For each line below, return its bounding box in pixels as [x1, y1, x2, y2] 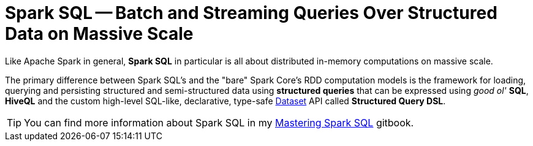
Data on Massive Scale [5, 23, 194, 44]
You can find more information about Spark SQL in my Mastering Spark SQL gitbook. [24, 116, 414, 129]
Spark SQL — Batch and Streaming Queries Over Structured [5, 2, 497, 23]
